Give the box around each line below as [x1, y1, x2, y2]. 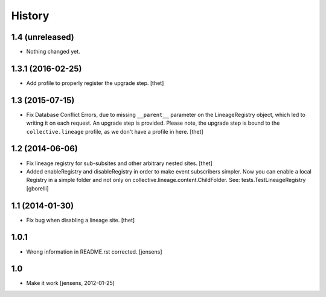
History [11, 9, 50, 22]
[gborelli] [26, 184, 49, 192]
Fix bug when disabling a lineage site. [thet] [26, 216, 135, 224]
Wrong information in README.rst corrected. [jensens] [26, 248, 162, 255]
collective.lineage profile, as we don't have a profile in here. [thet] [26, 128, 203, 135]
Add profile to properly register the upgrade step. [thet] [26, 79, 164, 87]
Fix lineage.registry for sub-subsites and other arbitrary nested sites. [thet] [26, 160, 213, 167]
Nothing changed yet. [26, 48, 81, 55]
